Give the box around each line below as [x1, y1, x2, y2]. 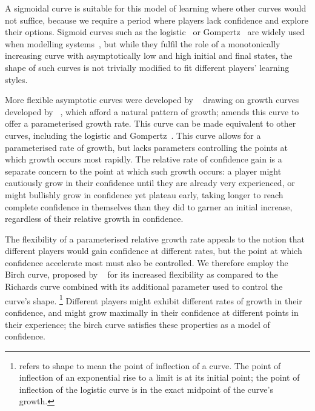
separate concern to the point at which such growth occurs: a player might [5, 164, 282, 177]
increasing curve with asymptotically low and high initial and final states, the [5, 49, 293, 62]
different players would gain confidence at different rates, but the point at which [5, 244, 302, 257]
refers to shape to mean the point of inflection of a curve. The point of [19, 359, 281, 372]
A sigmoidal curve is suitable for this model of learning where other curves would [5, 2, 307, 14]
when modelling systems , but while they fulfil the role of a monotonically [5, 37, 280, 50]
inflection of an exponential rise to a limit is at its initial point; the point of [19, 371, 300, 384]
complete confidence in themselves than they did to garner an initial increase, [5, 200, 293, 213]
